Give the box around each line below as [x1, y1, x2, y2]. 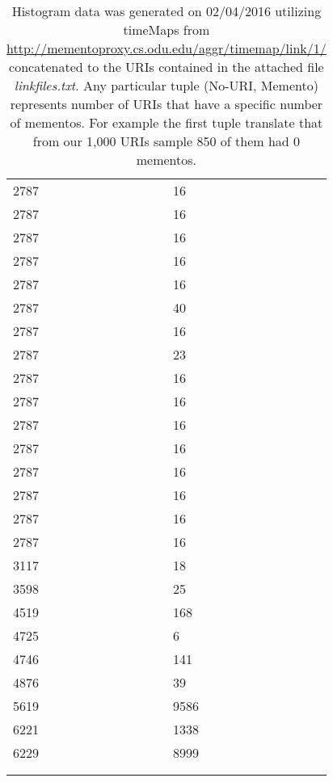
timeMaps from [123, 20, 210, 39]
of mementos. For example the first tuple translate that [10, 113, 323, 132]
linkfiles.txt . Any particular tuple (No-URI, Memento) [14, 76, 318, 95]
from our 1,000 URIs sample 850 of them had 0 [32, 132, 301, 150]
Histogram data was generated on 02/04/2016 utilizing [11, 2, 322, 20]
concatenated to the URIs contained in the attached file [9, 57, 324, 76]
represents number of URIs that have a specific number [10, 95, 323, 113]
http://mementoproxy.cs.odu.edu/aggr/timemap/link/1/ [6, 39, 327, 57]
